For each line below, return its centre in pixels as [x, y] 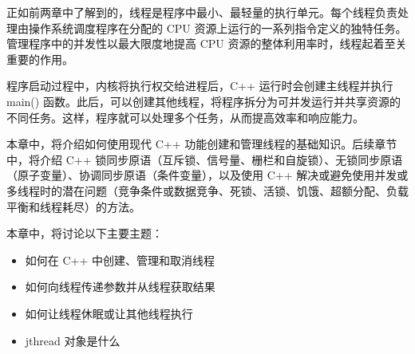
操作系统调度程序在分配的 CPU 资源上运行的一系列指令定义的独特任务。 [217, 28]
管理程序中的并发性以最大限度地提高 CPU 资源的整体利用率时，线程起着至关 [207, 43]
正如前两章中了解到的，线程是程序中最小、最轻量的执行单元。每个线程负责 [202, 12]
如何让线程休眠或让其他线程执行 [109, 313]
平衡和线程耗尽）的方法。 [73, 206]
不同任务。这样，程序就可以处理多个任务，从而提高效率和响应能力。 [185, 117]
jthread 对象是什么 [73, 340]
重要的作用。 [40, 59]
